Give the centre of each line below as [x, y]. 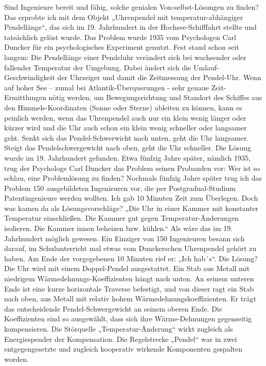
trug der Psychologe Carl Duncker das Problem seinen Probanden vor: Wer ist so [132, 168]
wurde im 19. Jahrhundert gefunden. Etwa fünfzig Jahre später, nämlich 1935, [127, 157]
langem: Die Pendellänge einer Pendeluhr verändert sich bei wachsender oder [125, 57]
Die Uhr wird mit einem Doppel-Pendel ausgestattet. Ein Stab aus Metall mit [127, 268]
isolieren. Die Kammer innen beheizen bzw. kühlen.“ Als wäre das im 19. [119, 228]
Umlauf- [206, 67]
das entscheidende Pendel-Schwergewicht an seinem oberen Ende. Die [113, 308]
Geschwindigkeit [30, 77]
